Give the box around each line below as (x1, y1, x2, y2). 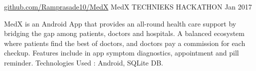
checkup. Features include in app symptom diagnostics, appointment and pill (4, 47, 239, 58)
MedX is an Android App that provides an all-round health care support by (4, 18, 237, 28)
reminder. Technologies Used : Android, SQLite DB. (4, 57, 163, 67)
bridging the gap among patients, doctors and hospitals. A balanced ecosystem (4, 28, 245, 38)
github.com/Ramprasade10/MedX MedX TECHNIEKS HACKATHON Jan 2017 (4, 1, 252, 11)
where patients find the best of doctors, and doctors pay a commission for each (4, 37, 246, 48)
